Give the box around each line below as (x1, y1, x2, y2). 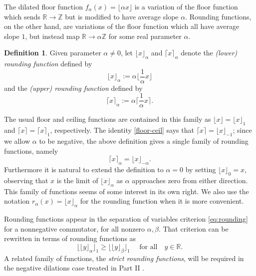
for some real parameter (108, 30, 182, 41)
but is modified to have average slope (65, 11, 179, 21)
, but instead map (25, 30, 80, 41)
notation (4, 196, 30, 206)
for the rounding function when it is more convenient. (80, 196, 244, 206)
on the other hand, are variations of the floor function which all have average (4, 21, 240, 31)
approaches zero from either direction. (132, 175, 248, 185)
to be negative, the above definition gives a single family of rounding (39, 136, 249, 146)
